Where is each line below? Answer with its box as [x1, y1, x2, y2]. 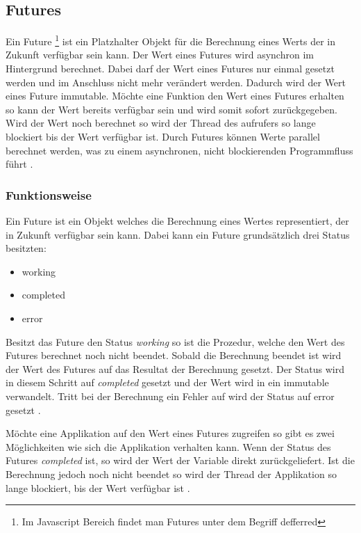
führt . [6, 157, 33, 171]
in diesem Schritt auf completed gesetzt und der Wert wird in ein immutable [6, 375, 329, 390]
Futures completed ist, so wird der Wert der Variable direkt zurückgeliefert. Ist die [6, 453, 355, 468]
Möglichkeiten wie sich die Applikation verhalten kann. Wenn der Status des [6, 439, 331, 454]
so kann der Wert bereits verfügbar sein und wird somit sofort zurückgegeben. [6, 102, 337, 116]
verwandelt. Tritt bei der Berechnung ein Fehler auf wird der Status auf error [6, 388, 335, 403]
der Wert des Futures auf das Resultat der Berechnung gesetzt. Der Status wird [6, 361, 344, 376]
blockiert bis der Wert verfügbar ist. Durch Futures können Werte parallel [6, 129, 320, 144]
